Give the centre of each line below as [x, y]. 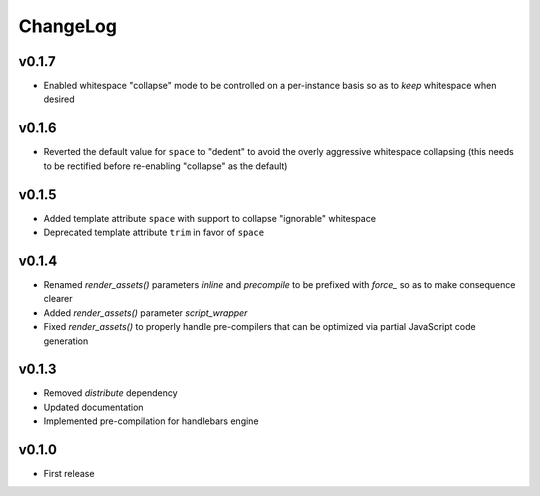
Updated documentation [93, 407]
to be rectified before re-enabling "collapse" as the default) [165, 166]
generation [66, 341]
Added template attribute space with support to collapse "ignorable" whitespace [210, 218]
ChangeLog [67, 26]
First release [69, 474]
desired [59, 99]
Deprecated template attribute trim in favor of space [154, 232]
